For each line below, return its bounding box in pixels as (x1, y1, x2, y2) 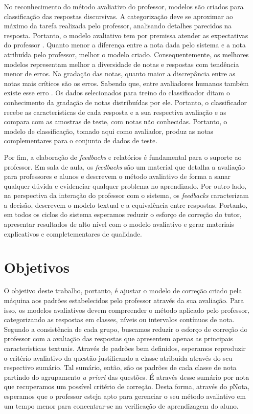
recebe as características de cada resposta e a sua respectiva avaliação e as (4, 107, 227, 117)
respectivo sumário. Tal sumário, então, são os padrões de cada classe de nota (4, 362, 237, 372)
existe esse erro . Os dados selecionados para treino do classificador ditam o (4, 87, 230, 98)
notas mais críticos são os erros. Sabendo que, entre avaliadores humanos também (4, 78, 249, 88)
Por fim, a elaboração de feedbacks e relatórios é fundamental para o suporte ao (4, 152, 242, 162)
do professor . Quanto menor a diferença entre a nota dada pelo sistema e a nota (4, 40, 246, 50)
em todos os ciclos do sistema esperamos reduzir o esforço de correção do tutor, (4, 209, 242, 219)
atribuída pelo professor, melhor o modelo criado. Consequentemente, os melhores (4, 49, 249, 59)
